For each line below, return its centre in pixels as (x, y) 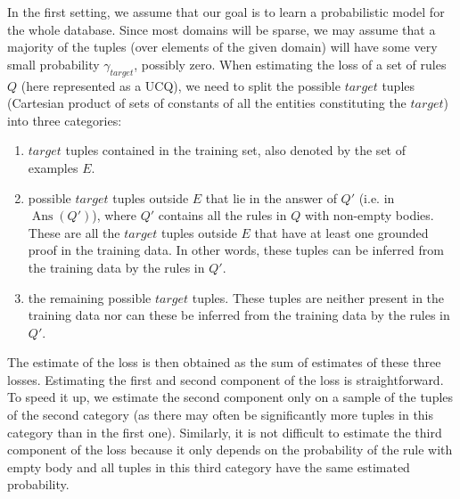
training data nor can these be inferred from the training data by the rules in (239, 315)
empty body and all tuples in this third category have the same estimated (209, 466)
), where (115, 215)
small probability (53, 64)
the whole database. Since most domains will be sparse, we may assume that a (222, 29)
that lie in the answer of (271, 197)
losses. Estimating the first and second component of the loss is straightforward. (226, 379)
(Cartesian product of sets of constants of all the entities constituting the (207, 103)
